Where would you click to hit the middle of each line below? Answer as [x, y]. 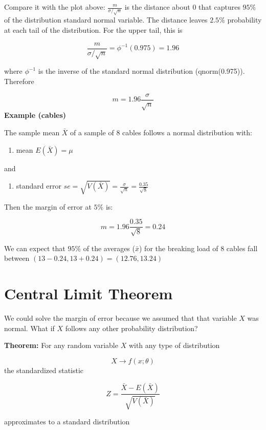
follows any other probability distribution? [131, 328]
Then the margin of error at [48, 206]
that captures [219, 7]
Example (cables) [35, 115]
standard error [39, 186]
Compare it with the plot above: [55, 7]
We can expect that [35, 248]
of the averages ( [109, 248]
